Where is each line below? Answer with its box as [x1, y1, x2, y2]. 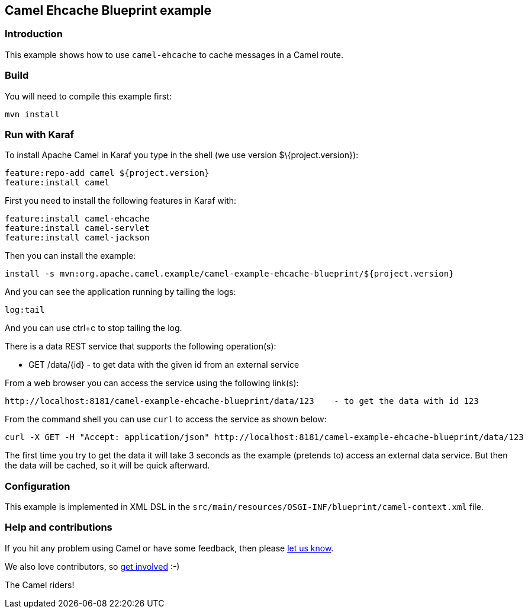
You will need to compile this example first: [5, 91, 172, 101]
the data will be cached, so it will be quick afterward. [5, 460, 210, 471]
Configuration [5, 480, 70, 492]
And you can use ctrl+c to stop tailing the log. [5, 323, 182, 333]
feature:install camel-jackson [5, 233, 150, 243]
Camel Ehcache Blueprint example [5, 3, 212, 18]
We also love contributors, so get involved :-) [5, 561, 180, 572]
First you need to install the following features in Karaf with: [5, 195, 237, 206]
